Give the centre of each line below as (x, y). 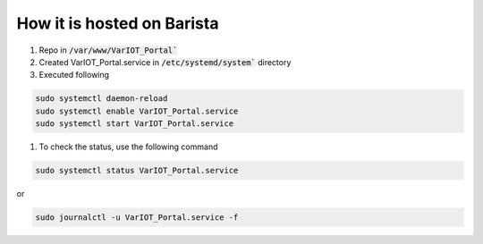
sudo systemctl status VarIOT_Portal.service (137, 171)
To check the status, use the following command (128, 147)
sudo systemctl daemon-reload (102, 99)
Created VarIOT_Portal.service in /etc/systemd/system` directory (165, 62)
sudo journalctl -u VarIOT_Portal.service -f (137, 218)
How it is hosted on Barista (118, 23)
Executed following (74, 75)
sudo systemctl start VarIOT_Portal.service (135, 124)
